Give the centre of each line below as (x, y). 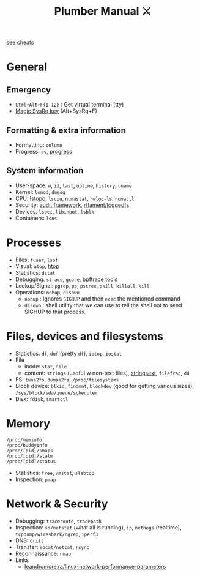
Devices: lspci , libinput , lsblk (55, 211)
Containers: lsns (36, 218)
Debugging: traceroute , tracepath (58, 521)
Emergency (28, 90)
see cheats (20, 43)
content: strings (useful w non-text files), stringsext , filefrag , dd (107, 373)
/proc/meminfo (24, 440)
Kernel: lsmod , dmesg (40, 192)
